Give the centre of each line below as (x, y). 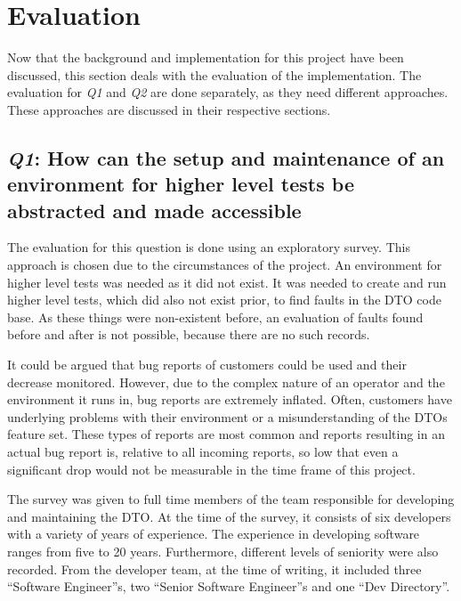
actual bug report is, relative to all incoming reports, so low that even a (203, 452)
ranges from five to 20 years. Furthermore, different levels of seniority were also (223, 551)
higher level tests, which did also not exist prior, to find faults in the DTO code (224, 300)
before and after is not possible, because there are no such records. (189, 334)
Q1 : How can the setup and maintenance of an (226, 157)
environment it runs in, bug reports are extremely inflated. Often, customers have (230, 399)
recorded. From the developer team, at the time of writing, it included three (214, 569)
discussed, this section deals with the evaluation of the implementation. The (214, 74)
